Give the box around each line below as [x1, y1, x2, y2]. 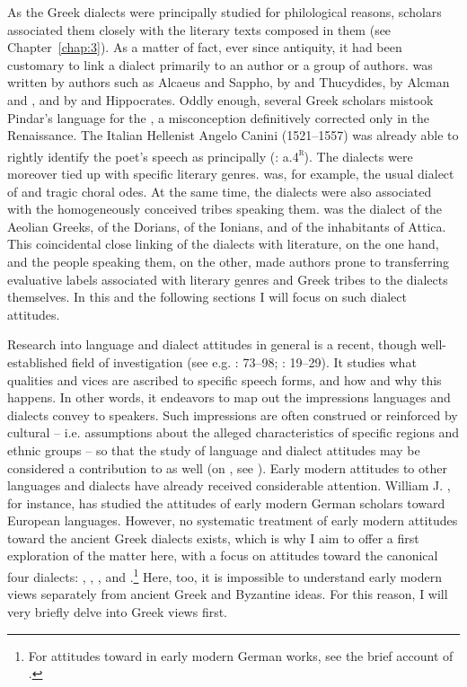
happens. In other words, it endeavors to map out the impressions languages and [7, 388, 451, 407]
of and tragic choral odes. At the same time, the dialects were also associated [7, 181, 432, 200]
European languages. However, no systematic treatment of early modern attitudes [7, 511, 458, 530]
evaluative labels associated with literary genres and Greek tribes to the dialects [7, 269, 448, 288]
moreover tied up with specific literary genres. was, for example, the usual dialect [7, 164, 454, 182]
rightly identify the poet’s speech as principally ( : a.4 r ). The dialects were [7, 144, 413, 165]
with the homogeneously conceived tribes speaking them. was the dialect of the [7, 199, 443, 218]
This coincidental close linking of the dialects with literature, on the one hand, [7, 234, 439, 253]
